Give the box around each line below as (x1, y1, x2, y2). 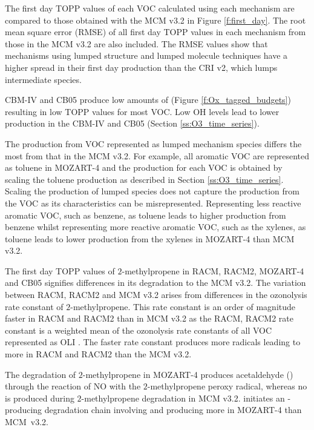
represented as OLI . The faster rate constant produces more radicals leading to (5, 336, 301, 348)
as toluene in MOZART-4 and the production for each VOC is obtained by (5, 161, 283, 174)
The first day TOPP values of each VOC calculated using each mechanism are (5, 2, 295, 14)
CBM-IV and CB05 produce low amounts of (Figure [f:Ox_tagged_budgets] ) (5, 93, 291, 106)
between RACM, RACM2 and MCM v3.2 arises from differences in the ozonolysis (5, 288, 307, 301)
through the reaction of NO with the (5, 380, 141, 392)
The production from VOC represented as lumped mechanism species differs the (5, 137, 302, 150)
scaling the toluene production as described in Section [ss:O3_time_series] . (5, 173, 284, 185)
